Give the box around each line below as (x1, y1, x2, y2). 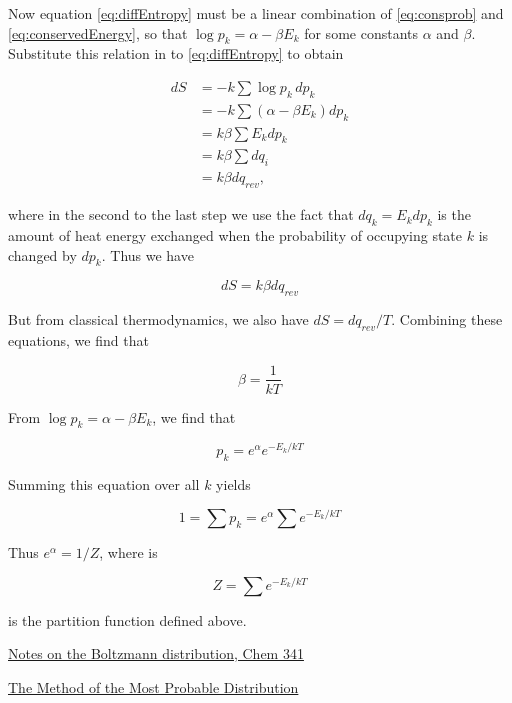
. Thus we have (101, 244, 194, 265)
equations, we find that (8, 329, 149, 350)
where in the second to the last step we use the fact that (8, 204, 354, 225)
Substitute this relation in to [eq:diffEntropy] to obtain (8, 43, 344, 64)
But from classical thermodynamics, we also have (8, 309, 309, 330)
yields (216, 474, 251, 495)
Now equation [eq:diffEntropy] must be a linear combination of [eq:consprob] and (8, 3, 504, 23)
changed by (8, 244, 77, 265)
